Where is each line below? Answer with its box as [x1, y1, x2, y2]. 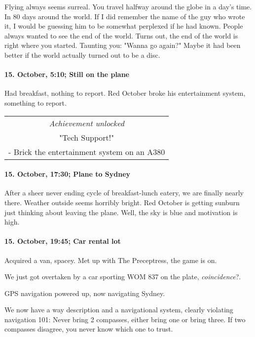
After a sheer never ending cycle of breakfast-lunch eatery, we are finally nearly [4, 187, 244, 198]
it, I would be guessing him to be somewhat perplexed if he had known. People [4, 21, 243, 31]
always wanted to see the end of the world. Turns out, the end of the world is [4, 30, 238, 40]
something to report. [4, 97, 67, 108]
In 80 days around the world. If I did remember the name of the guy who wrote [4, 11, 245, 21]
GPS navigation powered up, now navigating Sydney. [4, 288, 165, 298]
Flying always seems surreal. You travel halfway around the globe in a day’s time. [4, 1, 252, 11]
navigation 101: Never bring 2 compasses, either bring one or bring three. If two [4, 314, 246, 324]
